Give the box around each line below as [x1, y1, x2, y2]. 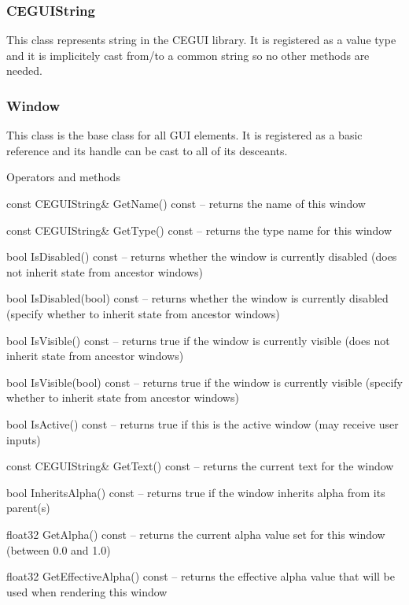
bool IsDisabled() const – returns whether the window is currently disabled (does [6, 248, 397, 265]
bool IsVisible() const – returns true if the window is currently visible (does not [6, 332, 390, 348]
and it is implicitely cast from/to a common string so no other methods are [6, 46, 370, 63]
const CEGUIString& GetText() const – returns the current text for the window [6, 458, 394, 474]
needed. [6, 62, 42, 79]
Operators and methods [6, 169, 120, 185]
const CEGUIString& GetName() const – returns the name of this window [6, 195, 366, 211]
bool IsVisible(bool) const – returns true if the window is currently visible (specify [6, 373, 403, 390]
